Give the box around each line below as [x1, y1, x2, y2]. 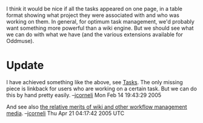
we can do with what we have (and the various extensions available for [6, 31, 184, 38]
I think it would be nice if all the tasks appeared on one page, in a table [6, 5, 183, 12]
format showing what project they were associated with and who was [6, 12, 180, 19]
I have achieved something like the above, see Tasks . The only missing [6, 78, 183, 85]
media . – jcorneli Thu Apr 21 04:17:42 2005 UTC [6, 109, 125, 117]
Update [6, 59, 44, 72]
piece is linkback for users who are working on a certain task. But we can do [6, 85, 197, 92]
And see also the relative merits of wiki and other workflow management [6, 103, 187, 110]
